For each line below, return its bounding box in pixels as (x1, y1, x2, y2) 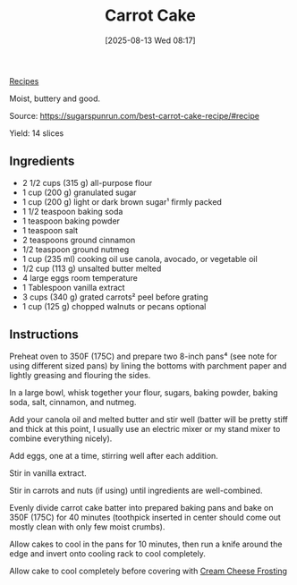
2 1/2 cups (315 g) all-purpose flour (21, 177, 153, 188)
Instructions (9, 327, 79, 343)
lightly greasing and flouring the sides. (9, 369, 151, 380)
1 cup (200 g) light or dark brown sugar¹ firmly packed (21, 196, 222, 207)
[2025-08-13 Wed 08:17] (105, 35, 196, 46)
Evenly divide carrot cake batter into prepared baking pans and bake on (9, 502, 274, 513)
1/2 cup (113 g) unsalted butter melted (21, 263, 162, 274)
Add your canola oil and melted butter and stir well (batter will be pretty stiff (9, 413, 288, 425)
